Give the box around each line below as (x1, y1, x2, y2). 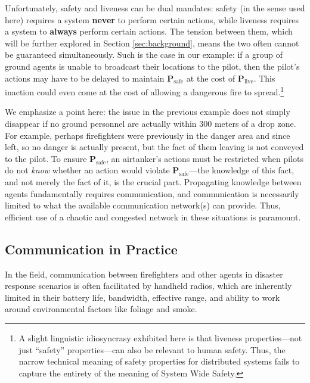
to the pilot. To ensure (5, 152, 87, 164)
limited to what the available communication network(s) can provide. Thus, (5, 199, 281, 211)
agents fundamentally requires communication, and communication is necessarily (5, 187, 299, 200)
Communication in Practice (5, 239, 178, 258)
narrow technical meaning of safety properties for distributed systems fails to (18, 355, 300, 368)
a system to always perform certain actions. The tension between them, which (5, 25, 293, 38)
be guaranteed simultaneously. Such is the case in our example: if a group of (5, 48, 283, 61)
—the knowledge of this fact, (189, 164, 294, 176)
